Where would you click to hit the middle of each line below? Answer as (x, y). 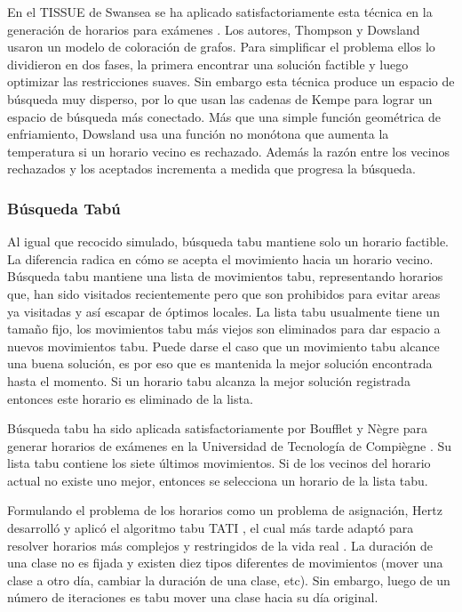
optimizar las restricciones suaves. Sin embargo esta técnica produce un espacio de (231, 81)
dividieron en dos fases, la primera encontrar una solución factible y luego (208, 64)
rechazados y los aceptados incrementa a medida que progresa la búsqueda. (211, 169)
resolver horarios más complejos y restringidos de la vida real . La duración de (220, 545)
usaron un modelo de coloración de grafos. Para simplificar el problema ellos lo (221, 47)
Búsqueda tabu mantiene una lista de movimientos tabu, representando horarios (225, 276)
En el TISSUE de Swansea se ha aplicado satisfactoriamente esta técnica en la (220, 12)
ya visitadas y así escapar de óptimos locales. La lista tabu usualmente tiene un (223, 311)
